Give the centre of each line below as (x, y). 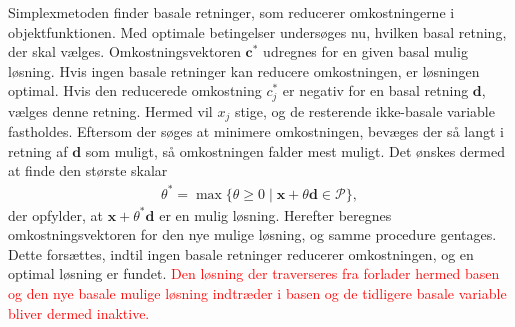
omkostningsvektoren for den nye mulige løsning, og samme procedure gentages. (252, 234)
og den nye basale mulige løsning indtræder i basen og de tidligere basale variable (257, 292)
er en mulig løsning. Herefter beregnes (275, 214)
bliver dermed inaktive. (79, 312)
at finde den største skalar (88, 170)
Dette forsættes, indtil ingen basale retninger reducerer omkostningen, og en (241, 253)
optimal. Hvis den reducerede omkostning (135, 90)
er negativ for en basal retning (375, 90)
